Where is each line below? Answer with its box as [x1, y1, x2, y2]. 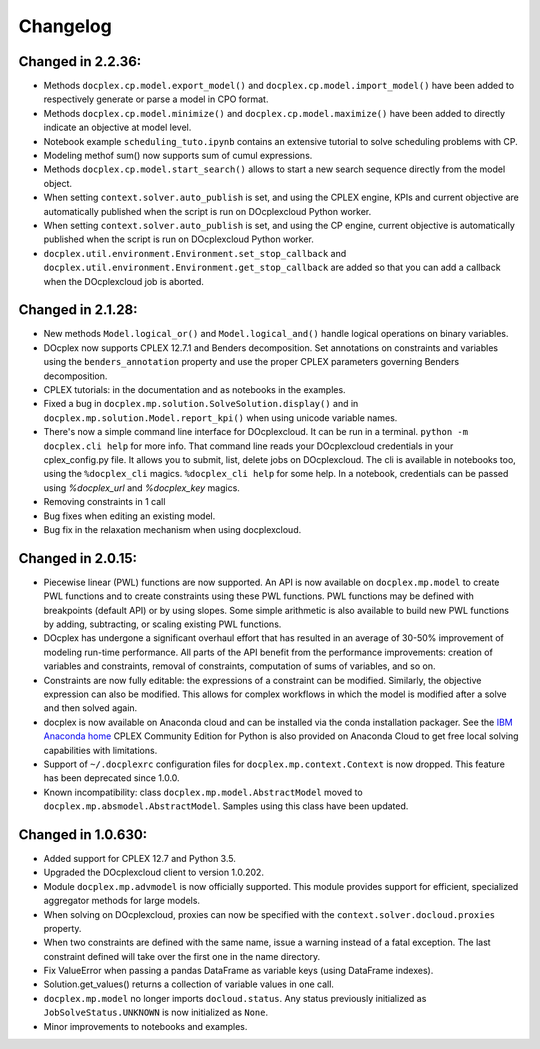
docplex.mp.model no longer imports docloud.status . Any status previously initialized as [43, 992, 427, 1004]
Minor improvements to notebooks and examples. [43, 1020, 248, 1032]
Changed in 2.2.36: [18, 53, 142, 70]
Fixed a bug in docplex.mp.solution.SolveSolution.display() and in [43, 398, 359, 410]
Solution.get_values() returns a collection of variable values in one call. [43, 978, 335, 990]
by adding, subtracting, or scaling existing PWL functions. [43, 618, 282, 630]
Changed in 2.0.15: [18, 550, 138, 567]
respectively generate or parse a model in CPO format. [43, 93, 269, 105]
